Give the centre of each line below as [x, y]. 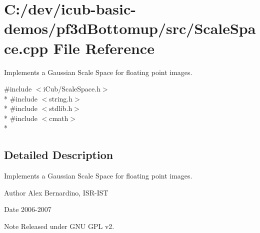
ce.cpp [26, 48]
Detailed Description [59, 155]
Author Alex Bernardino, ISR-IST [56, 192]
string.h [61, 98]
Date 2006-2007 [28, 209]
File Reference [104, 48]
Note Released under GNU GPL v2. [59, 226]
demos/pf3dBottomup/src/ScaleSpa [130, 28]
